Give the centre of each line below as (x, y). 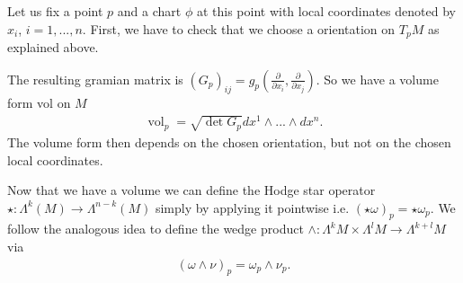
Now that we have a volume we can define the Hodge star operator (191, 190)
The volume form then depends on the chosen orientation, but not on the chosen (229, 141)
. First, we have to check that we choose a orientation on (239, 28)
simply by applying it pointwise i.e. (252, 207)
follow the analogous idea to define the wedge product (156, 229)
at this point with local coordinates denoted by (326, 11)
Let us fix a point (55, 11)
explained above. (53, 47)
